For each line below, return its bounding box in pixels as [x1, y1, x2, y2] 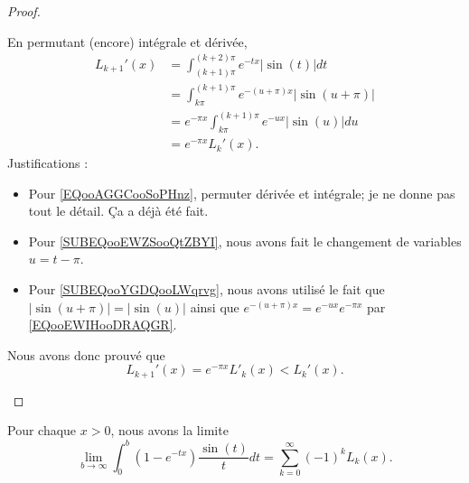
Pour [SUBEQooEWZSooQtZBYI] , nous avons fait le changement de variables [28, 231, 462, 250]
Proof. [7, 2, 41, 20]
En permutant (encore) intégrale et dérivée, [7, 32, 248, 51]
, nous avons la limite [110, 421, 229, 440]
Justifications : [7, 153, 89, 172]
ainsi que [190, 297, 239, 316]
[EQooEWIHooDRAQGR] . [28, 315, 177, 334]
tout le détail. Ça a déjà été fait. [28, 201, 209, 220]
